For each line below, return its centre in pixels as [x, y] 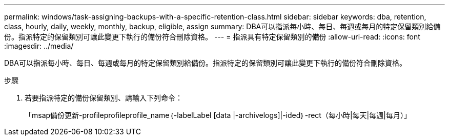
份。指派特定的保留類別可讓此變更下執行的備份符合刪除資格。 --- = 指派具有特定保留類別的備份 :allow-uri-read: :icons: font [212, 37]
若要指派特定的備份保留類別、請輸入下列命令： [104, 98]
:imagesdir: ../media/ [39, 46]
